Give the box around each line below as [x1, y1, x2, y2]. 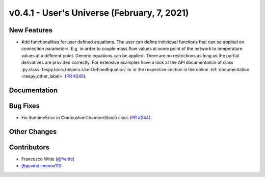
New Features [9, 26, 53, 34]
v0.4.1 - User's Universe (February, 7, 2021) [9, 7, 189, 18]
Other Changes [9, 127, 57, 136]
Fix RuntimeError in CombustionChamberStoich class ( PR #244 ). [21, 114, 152, 120]
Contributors [9, 143, 50, 152]
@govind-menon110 [21, 163, 61, 169]
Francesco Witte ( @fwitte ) [21, 156, 75, 162]
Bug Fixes [9, 101, 40, 110]
